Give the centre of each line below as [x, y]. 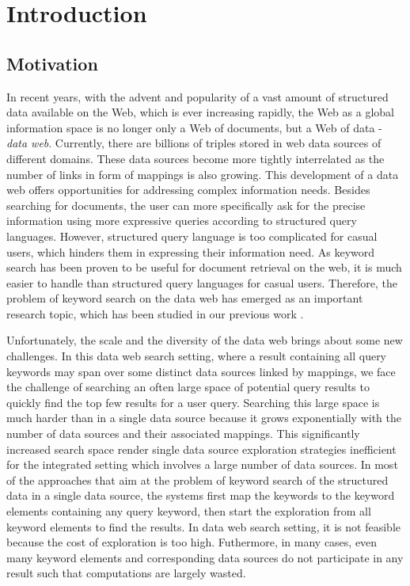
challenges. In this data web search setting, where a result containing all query [197, 356]
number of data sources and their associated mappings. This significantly [183, 434]
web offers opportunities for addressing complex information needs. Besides [188, 190]
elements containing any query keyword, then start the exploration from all [189, 511]
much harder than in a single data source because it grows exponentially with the [204, 418]
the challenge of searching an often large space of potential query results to [188, 387]
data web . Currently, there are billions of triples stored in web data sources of [194, 143]
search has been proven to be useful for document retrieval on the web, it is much [204, 267]
